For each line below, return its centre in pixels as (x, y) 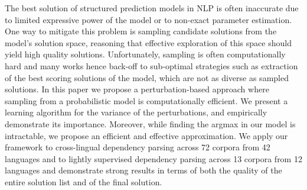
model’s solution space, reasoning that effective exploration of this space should (148, 42)
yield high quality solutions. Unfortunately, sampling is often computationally (145, 54)
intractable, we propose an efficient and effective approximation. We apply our (146, 135)
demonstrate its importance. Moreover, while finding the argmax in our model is (150, 123)
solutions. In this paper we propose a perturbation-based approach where (137, 89)
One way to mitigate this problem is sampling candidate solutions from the (141, 31)
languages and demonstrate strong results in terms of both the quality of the (143, 170)
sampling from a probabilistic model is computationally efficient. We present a (146, 100)
